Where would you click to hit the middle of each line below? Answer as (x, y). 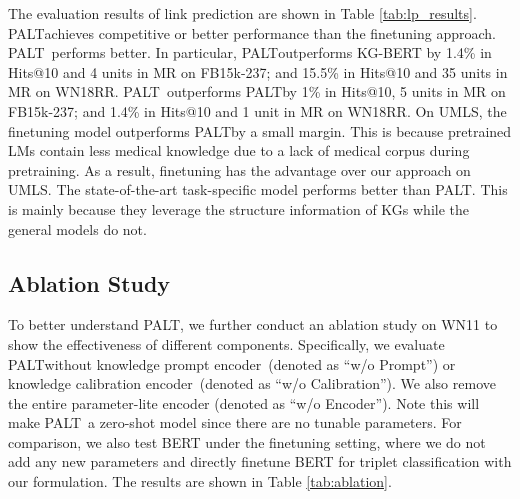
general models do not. (77, 228)
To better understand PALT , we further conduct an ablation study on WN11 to (253, 324)
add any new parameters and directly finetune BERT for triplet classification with (260, 461)
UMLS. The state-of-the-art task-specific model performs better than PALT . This (258, 189)
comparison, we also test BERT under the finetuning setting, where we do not (247, 441)
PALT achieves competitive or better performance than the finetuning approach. (252, 32)
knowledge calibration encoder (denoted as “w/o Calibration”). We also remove (252, 383)
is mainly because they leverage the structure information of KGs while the (238, 208)
